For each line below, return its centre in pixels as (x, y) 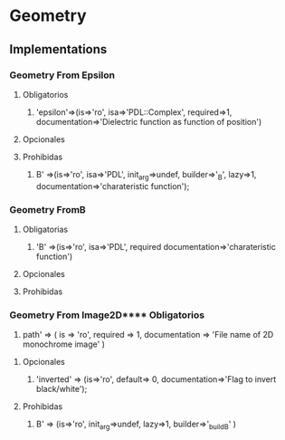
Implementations (58, 49)
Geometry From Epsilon (62, 75)
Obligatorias (45, 229)
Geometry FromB (47, 209)
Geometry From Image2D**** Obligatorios (107, 315)
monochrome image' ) (64, 344)
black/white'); (62, 389)
